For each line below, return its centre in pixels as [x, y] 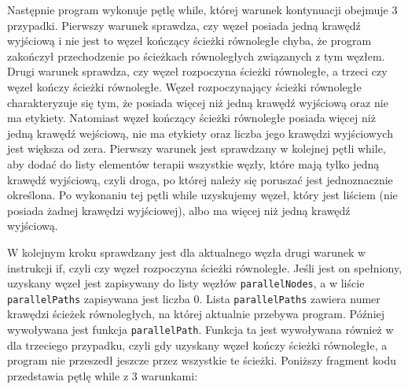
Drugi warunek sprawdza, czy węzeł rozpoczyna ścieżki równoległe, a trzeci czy [197, 71]
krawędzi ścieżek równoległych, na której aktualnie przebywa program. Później [196, 314]
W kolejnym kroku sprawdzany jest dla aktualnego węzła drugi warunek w [187, 252]
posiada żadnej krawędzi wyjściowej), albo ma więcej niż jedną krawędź [179, 210]
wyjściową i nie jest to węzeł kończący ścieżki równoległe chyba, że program [189, 41]
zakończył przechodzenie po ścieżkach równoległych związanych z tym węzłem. [196, 56]
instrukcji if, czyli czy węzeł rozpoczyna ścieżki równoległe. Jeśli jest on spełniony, [205, 267]
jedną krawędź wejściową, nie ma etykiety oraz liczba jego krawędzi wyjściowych [200, 133]
